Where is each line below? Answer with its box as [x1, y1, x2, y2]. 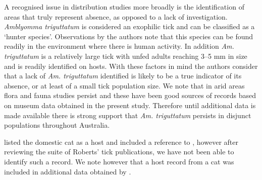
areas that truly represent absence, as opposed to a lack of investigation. [4, 11, 228, 22]
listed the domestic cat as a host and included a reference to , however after [4, 136, 238, 147]
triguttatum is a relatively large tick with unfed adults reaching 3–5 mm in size [4, 50, 247, 61]
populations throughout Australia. [4, 120, 110, 130]
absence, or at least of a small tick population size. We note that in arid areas [4, 80, 245, 91]
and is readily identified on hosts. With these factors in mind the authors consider [4, 60, 258, 71]
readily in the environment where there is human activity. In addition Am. [4, 41, 234, 51]
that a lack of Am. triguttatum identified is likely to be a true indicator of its [4, 70, 242, 81]
